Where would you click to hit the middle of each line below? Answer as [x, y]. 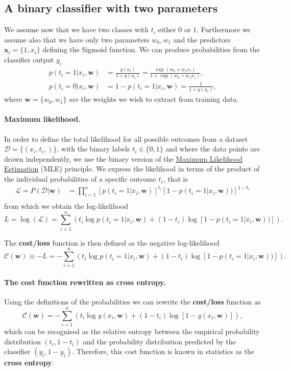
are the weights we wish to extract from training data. [154, 99]
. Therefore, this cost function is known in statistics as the [163, 351]
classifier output [29, 59]
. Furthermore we [224, 29]
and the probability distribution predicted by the [160, 341]
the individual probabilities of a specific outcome [80, 179]
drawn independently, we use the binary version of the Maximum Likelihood [123, 158]
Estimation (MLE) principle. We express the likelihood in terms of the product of [132, 169]
